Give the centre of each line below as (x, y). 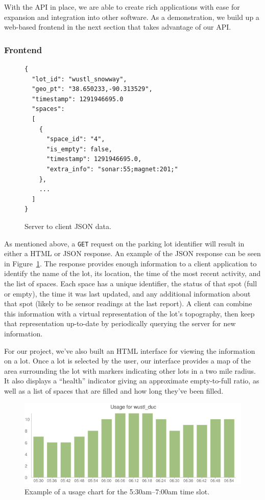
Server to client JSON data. (68, 226)
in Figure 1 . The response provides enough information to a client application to (130, 263)
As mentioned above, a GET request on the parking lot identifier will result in (124, 243)
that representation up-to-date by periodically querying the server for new (120, 323)
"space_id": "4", (76, 139)
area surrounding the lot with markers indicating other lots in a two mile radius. (130, 370)
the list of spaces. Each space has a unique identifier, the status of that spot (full (131, 283)
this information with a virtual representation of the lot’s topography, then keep (129, 313)
